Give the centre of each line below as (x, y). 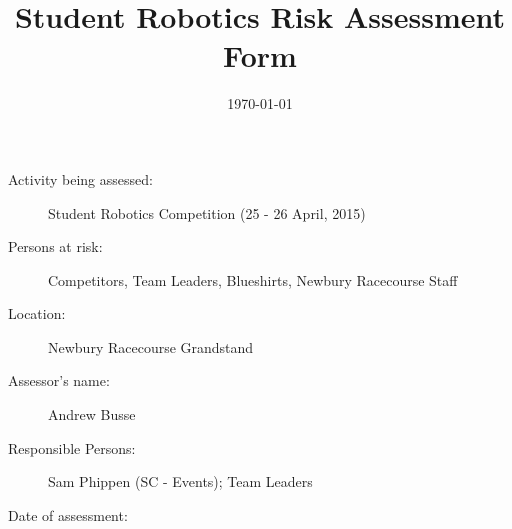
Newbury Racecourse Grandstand (151, 346)
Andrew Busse (92, 414)
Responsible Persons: (72, 447)
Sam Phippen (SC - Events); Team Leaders (180, 481)
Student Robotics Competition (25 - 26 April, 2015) (207, 212)
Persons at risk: (55, 246)
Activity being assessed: (80, 178)
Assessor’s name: (59, 380)
